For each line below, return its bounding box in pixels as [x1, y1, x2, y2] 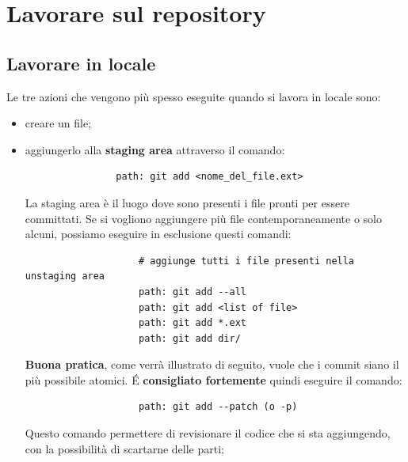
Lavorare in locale [6, 51, 156, 75]
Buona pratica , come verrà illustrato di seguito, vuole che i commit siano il [25, 356, 399, 373]
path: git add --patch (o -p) [138, 401, 298, 413]
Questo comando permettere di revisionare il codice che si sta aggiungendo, [25, 425, 391, 441]
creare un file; [25, 115, 92, 131]
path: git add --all [138, 286, 247, 297]
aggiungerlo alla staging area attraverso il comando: [25, 141, 285, 157]
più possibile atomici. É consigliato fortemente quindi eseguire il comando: [25, 371, 402, 388]
